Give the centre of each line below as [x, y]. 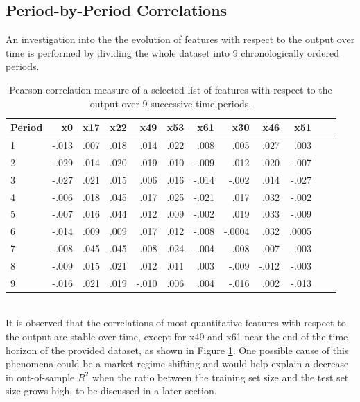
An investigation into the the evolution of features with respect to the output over [180, 39]
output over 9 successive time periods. [171, 103]
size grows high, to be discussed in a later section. [111, 391]
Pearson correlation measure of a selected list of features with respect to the [171, 89]
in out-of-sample [40, 377]
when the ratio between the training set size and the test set [220, 377]
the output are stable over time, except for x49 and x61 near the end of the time [177, 337]
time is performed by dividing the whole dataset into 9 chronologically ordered [173, 52]
